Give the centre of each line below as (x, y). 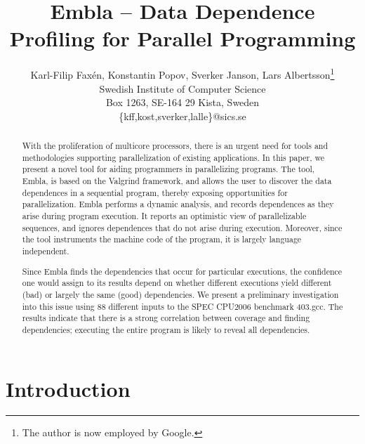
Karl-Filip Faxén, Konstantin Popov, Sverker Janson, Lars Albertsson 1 (182, 73)
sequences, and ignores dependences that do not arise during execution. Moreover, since (182, 227)
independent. (46, 251)
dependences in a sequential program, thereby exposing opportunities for (155, 192)
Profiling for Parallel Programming (182, 38)
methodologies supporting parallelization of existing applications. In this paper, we (173, 157)
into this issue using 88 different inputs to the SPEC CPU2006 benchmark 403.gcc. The (182, 306)
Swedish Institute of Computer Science (182, 88)
